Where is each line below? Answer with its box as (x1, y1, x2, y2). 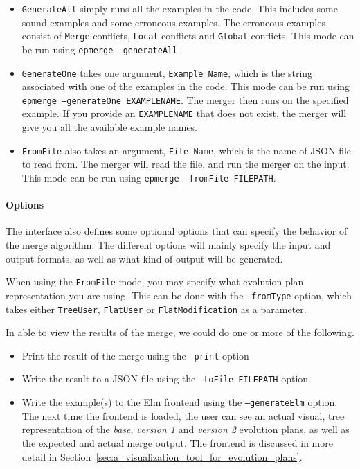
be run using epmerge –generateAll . (21, 42, 181, 56)
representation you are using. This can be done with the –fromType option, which (6, 287, 352, 302)
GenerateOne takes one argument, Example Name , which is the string (21, 65, 313, 80)
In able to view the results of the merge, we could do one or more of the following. (6, 325, 354, 339)
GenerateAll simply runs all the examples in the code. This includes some (21, 1, 338, 15)
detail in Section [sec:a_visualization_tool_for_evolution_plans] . (21, 449, 303, 463)
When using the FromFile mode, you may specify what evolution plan (6, 274, 304, 289)
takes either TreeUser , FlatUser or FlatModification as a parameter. (6, 301, 307, 316)
